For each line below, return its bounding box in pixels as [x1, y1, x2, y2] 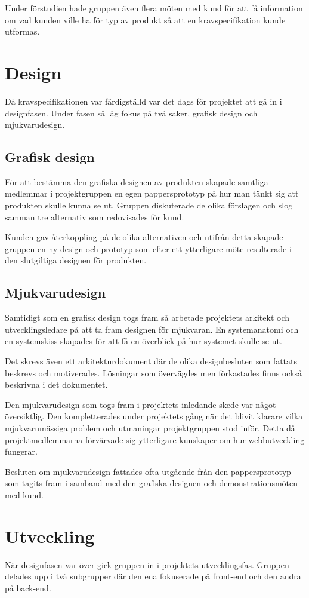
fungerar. [5, 445, 38, 458]
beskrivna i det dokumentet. [5, 378, 108, 391]
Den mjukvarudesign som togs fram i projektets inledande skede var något [5, 398, 276, 410]
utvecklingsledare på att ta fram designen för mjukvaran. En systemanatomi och [5, 323, 299, 335]
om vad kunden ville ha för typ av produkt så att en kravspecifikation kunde [5, 13, 286, 26]
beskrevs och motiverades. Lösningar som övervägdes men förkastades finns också [5, 366, 302, 379]
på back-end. [5, 581, 51, 594]
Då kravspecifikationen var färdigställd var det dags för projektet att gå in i [5, 94, 282, 107]
